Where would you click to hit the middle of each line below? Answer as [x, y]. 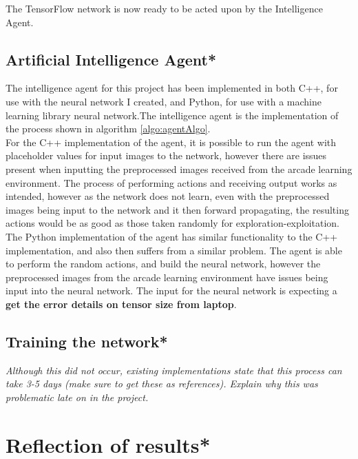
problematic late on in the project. [77, 397]
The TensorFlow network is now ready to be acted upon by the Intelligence [164, 8]
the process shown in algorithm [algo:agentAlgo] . [108, 129]
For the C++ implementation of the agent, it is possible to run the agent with [171, 142]
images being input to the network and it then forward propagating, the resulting [177, 209]
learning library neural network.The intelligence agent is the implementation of [172, 115]
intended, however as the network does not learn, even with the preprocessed [168, 196]
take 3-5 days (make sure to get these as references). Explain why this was [162, 384]
